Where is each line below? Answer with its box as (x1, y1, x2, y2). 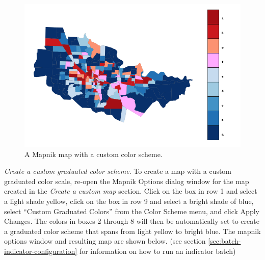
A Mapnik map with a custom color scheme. (24, 148, 163, 159)
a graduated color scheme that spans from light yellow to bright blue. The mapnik (4, 225, 261, 236)
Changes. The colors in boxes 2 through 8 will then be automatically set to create (4, 216, 259, 226)
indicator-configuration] (4, 246, 77, 256)
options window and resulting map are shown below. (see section (4, 236, 206, 246)
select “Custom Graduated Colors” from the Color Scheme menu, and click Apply (4, 205, 259, 216)
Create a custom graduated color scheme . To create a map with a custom (4, 166, 232, 176)
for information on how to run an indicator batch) (79, 246, 236, 256)
